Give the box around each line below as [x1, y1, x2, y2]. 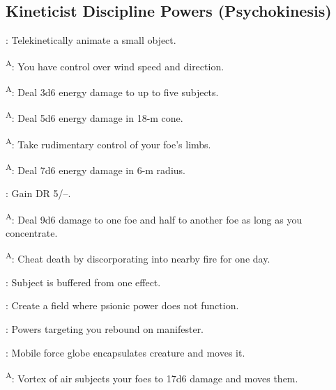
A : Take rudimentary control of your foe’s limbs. [6, 134, 211, 151]
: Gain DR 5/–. [6, 186, 71, 201]
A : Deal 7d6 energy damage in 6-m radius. [6, 160, 185, 177]
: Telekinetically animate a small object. [6, 33, 176, 47]
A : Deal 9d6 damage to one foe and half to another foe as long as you [6, 210, 303, 226]
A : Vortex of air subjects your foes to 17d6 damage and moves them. [6, 369, 298, 385]
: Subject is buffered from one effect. [6, 274, 161, 289]
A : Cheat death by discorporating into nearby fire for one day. [6, 249, 270, 266]
